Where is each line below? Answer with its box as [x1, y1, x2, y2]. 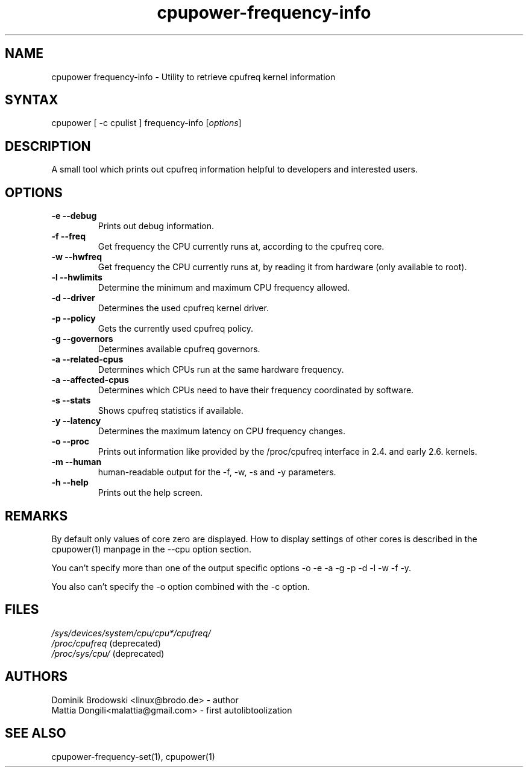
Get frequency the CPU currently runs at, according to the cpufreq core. [98, 241, 385, 252]
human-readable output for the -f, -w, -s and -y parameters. [98, 467, 336, 478]
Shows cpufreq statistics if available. [98, 405, 244, 416]
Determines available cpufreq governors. [98, 344, 260, 355]
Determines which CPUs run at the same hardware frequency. [98, 364, 344, 375]
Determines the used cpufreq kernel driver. [98, 303, 269, 314]
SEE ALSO [5, 726, 66, 741]
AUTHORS [5, 669, 68, 685]
